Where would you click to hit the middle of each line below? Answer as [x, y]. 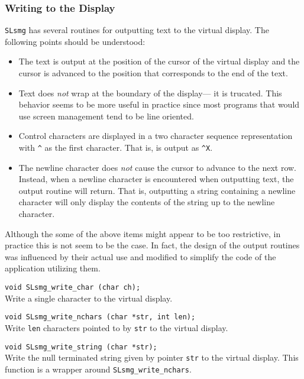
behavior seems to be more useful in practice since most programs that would [159, 104]
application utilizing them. [53, 268]
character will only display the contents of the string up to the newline [147, 202]
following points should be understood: [75, 41]
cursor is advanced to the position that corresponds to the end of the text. [153, 73]
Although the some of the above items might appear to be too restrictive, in [143, 233]
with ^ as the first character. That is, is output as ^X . [116, 148]
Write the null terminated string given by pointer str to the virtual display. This [152, 357]
